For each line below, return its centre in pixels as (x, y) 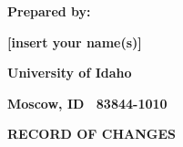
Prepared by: (49, 11)
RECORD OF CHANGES (91, 134)
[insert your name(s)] (75, 42)
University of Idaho (70, 73)
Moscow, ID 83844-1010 (87, 103)
